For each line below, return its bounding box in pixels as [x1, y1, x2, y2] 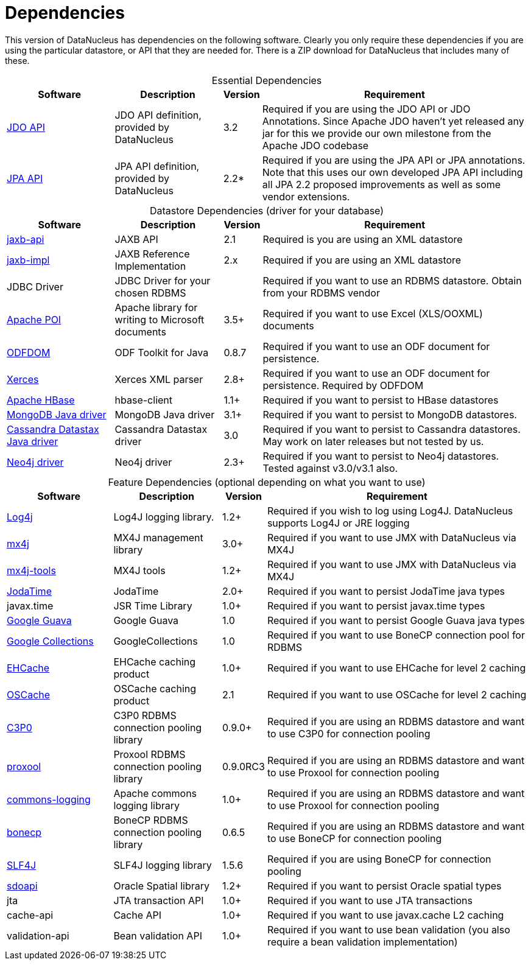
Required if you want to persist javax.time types [267, 599, 485, 612]
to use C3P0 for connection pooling [267, 727, 431, 740]
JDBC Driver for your [114, 274, 211, 287]
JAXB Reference [114, 247, 190, 260]
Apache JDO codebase [262, 139, 369, 152]
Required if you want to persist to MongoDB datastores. [262, 408, 517, 421]
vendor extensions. [262, 190, 350, 203]
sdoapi [7, 879, 38, 892]
